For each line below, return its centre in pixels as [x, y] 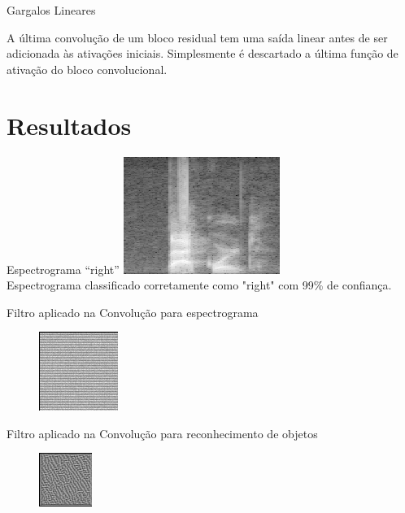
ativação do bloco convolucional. [87, 69]
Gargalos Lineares [51, 10]
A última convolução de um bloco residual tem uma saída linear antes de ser [197, 37]
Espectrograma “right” [63, 269]
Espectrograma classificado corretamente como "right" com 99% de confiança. [199, 285]
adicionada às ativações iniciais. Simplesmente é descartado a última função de [202, 53]
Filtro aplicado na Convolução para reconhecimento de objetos [162, 433]
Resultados [69, 125]
